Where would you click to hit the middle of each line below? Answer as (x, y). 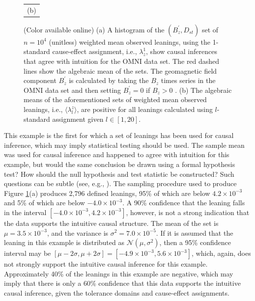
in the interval (25, 212)
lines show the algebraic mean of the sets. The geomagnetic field (120, 70)
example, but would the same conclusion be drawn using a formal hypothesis (120, 164)
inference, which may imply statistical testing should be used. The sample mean (124, 145)
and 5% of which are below (44, 203)
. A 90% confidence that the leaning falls (184, 203)
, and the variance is (78, 233)
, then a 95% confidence (195, 242)
